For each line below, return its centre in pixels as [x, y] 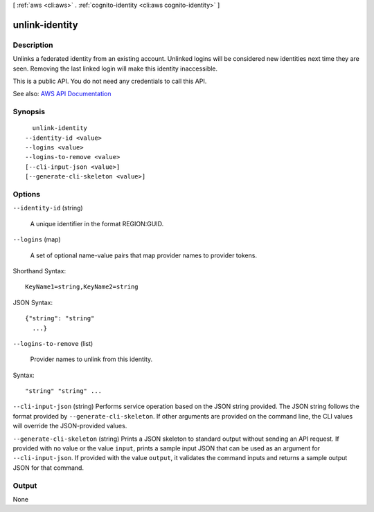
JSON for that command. [48, 468]
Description [33, 45]
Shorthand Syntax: [39, 271]
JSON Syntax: [33, 302]
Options [27, 194]
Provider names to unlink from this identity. [91, 359]
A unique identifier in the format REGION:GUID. [97, 223]
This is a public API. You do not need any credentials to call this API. [110, 81]
